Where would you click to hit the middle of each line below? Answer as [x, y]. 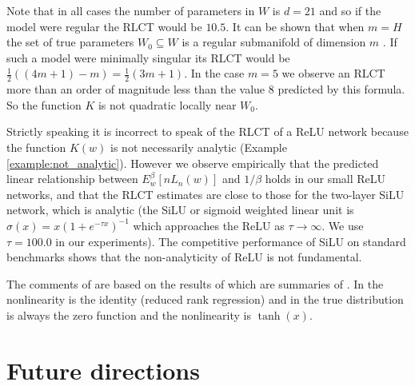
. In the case [214, 73]
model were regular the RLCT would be [104, 26]
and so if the [350, 10]
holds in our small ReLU [325, 179]
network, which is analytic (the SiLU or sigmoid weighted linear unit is [180, 210]
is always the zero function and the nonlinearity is [129, 314]
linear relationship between [72, 179]
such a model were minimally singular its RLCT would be [148, 57]
